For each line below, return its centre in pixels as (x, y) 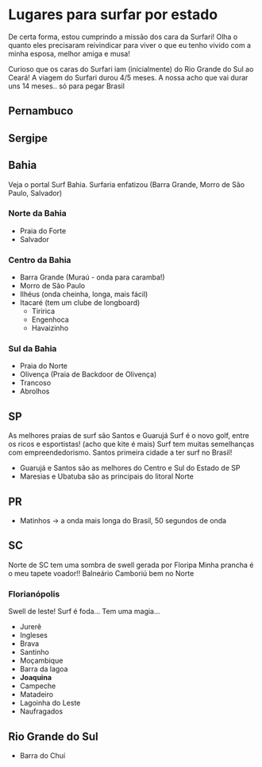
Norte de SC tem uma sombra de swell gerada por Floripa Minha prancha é (131, 565)
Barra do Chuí (42, 755)
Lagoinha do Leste (50, 703)
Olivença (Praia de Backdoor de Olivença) (88, 374)
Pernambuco (41, 111)
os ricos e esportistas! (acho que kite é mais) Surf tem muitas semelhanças (131, 444)
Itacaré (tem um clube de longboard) (80, 303)
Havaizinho (50, 328)
